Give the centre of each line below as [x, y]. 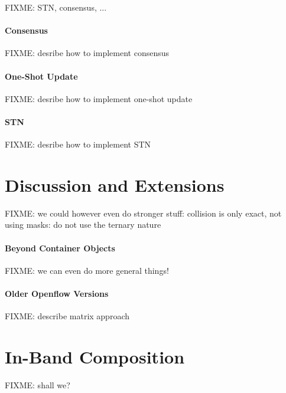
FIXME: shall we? [38, 384]
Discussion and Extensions [115, 184]
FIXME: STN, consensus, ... [56, 7]
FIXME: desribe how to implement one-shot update [99, 98]
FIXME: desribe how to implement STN [78, 144]
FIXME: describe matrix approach [67, 316]
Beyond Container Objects [60, 248]
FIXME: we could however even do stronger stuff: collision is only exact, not [143, 213]
